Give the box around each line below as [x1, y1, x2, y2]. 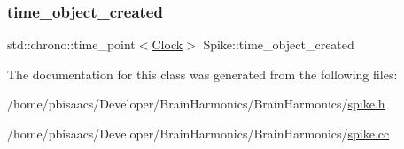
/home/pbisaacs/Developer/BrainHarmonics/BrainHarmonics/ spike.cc [7, 124, 390, 142]
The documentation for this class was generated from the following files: [7, 64, 398, 83]
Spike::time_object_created [203, 35, 354, 54]
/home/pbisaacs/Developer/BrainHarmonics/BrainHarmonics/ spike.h [7, 94, 385, 113]
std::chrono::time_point [7, 35, 136, 54]
